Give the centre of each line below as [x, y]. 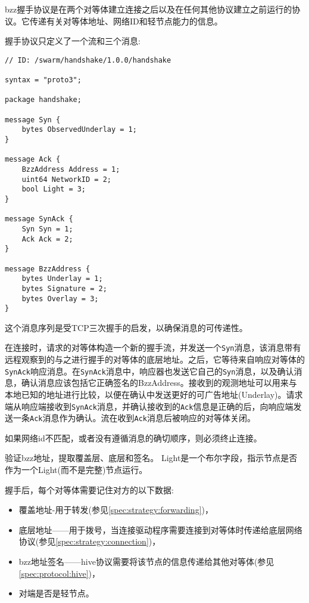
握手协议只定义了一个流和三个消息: [73, 41]
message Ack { [33, 160]
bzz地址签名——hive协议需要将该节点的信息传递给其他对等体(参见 [146, 561]
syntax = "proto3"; [43, 80]
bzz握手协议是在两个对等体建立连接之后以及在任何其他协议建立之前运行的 [149, 9]
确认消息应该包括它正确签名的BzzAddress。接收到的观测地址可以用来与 [159, 383]
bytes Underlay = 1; [62, 279]
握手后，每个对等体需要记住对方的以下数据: [89, 489]
